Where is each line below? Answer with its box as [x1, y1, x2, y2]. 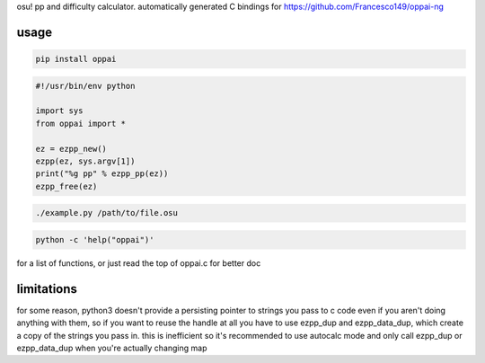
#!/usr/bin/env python [35, 81, 136, 91]
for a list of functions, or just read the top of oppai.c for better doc [16, 257, 261, 269]
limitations [16, 281, 78, 297]
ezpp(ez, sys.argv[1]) [35, 155, 136, 166]
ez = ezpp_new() [35, 144, 108, 154]
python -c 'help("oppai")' [35, 235, 154, 244]
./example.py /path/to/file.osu [35, 208, 179, 218]
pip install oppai [35, 54, 117, 64]
